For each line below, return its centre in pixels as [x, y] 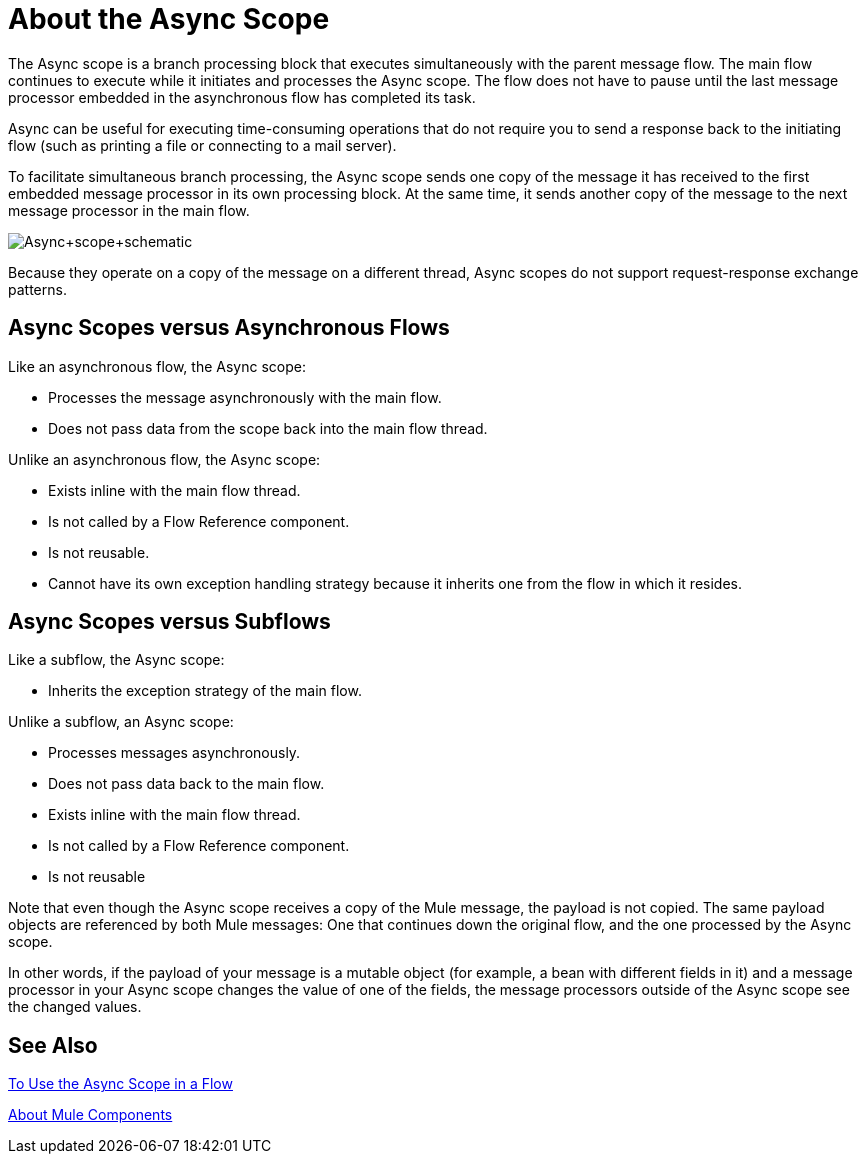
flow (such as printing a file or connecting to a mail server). [202, 145]
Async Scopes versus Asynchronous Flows [229, 328]
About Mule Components [90, 1115]
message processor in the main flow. [129, 210]
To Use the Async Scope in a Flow [120, 1084]
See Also [53, 1045]
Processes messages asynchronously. [174, 753]
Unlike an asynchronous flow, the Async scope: [164, 459]
